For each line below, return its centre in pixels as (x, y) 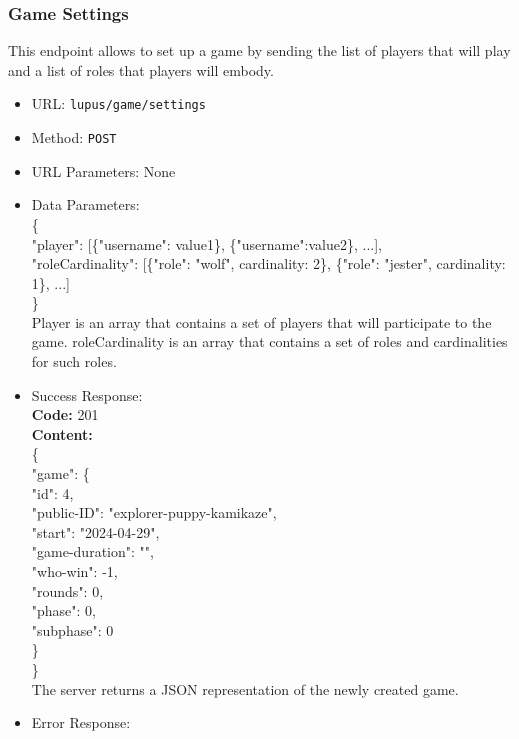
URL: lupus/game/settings (118, 103)
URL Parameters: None (103, 170)
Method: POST (74, 137)
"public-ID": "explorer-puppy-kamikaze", (154, 512)
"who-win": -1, (74, 571)
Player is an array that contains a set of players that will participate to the (261, 321)
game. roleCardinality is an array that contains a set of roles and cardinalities (269, 341)
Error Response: (81, 722)
